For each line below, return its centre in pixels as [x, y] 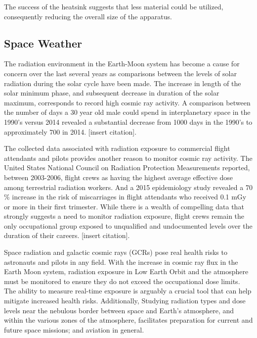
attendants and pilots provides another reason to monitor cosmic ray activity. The [128, 158]
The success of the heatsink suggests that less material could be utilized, [114, 6]
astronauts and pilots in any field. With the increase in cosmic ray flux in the [121, 262]
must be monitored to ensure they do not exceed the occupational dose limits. [122, 281]
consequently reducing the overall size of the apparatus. [88, 16]
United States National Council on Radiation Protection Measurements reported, [127, 168]
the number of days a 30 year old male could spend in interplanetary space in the [127, 112]
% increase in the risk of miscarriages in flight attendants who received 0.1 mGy [125, 197]
